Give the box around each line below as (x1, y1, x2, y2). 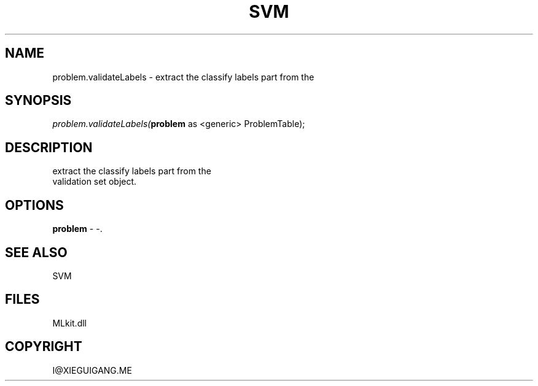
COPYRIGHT (5, 339, 82, 355)
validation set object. (52, 176, 137, 187)
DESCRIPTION (5, 139, 93, 155)
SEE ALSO (5, 244, 68, 260)
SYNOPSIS (5, 93, 72, 109)
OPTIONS (5, 197, 64, 213)
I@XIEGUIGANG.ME (52, 365, 132, 376)
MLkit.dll (52, 317, 87, 328)
